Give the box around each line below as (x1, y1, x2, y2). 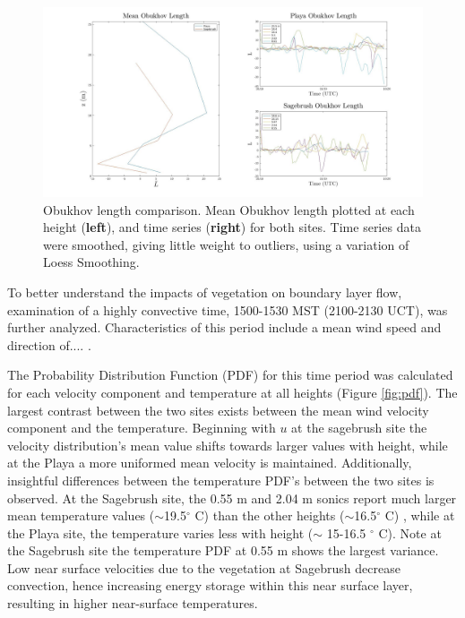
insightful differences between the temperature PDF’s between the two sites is (7, 470, 435, 489)
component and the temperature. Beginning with (7, 418, 276, 437)
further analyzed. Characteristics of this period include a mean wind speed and (7, 318, 442, 337)
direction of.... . (7, 335, 91, 354)
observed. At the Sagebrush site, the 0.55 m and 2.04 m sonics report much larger (7, 488, 457, 507)
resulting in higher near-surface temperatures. (7, 594, 258, 613)
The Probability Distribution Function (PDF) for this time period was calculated (7, 365, 453, 384)
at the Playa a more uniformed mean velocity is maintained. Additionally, (7, 453, 412, 472)
